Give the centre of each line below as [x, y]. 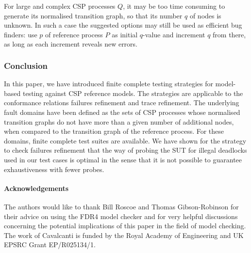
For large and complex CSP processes [60, 6]
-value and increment [174, 34]
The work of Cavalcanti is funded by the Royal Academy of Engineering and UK [124, 235]
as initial [125, 34]
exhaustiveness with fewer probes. [54, 169]
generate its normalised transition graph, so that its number [93, 15]
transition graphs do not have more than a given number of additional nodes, [119, 121]
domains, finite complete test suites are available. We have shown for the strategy [125, 140]
